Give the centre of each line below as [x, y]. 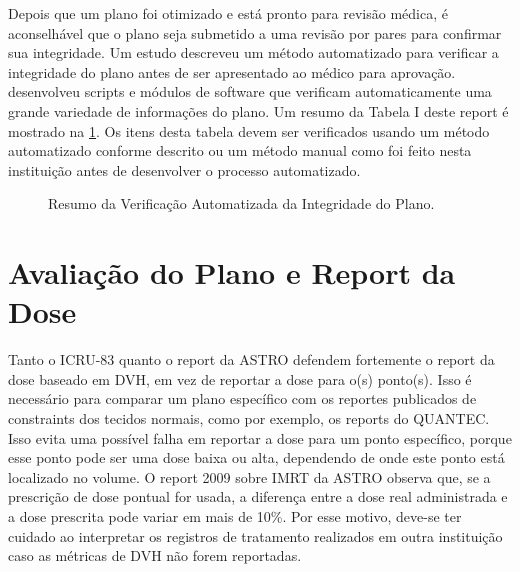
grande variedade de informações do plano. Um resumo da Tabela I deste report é [258, 110]
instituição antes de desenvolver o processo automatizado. [184, 169]
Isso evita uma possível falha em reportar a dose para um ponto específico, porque [260, 437]
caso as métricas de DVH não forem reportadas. [155, 555]
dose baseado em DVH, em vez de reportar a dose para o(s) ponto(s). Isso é [240, 378]
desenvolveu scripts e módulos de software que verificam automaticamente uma [250, 91]
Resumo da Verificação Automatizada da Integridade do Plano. [241, 203]
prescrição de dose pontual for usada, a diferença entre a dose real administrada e [258, 496]
